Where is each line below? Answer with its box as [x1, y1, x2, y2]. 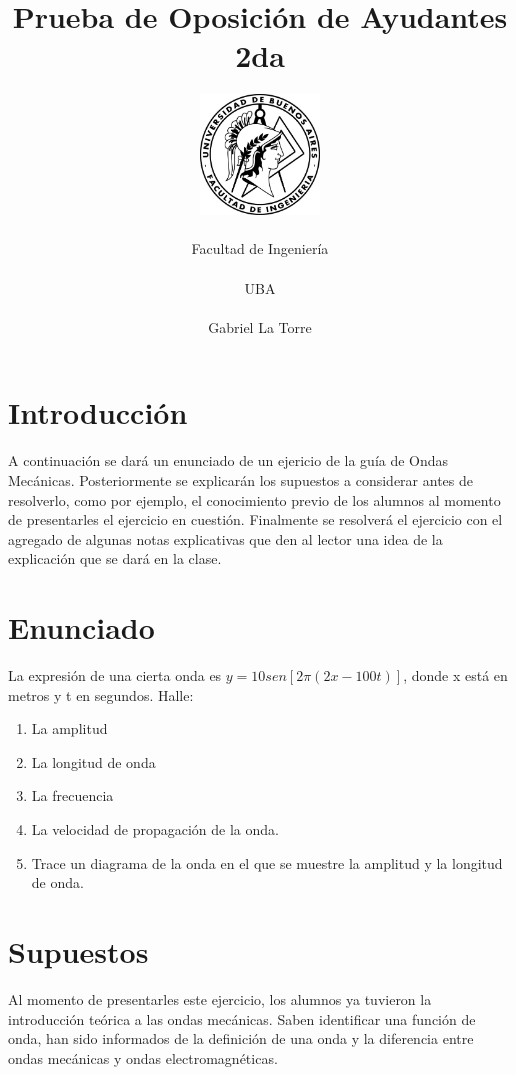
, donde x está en [403, 665, 508, 686]
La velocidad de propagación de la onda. [31, 819, 279, 839]
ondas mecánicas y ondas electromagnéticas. [8, 1047, 278, 1068]
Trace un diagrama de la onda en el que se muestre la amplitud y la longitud [31, 852, 503, 873]
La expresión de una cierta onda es [8, 665, 222, 686]
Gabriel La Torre [208, 316, 312, 337]
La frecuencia [31, 785, 114, 806]
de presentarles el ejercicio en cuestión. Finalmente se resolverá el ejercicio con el [8, 509, 503, 530]
